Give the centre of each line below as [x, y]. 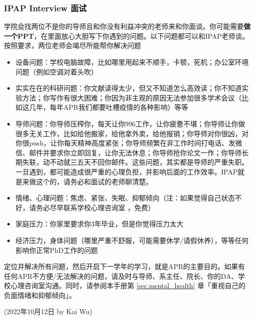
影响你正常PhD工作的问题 [57, 250]
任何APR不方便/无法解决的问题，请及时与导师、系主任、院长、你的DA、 [121, 276]
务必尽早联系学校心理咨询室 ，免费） [95, 207]
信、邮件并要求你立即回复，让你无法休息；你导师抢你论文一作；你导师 [128, 152]
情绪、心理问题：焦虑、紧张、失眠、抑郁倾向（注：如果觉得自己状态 [125, 198]
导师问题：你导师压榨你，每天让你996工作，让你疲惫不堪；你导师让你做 [130, 123]
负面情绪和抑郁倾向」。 [40, 295]
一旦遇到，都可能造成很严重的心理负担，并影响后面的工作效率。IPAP [127, 171]
